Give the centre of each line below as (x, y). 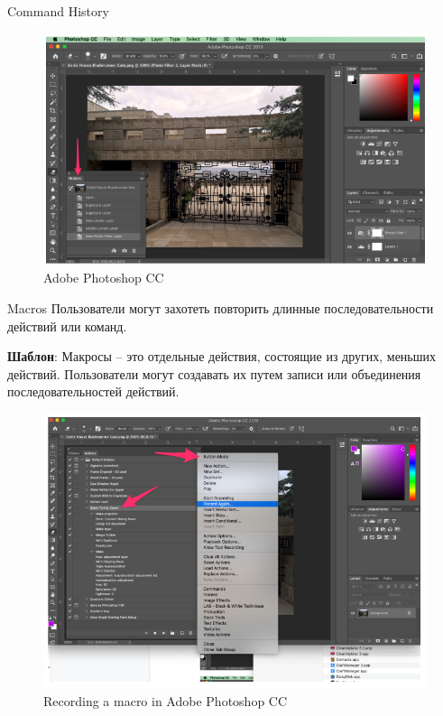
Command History (58, 11)
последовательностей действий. (93, 391)
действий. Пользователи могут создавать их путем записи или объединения (214, 373)
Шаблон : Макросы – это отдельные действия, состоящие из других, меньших (222, 356)
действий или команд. (67, 325)
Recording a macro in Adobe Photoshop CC (166, 701)
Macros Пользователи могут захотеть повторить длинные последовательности (221, 307)
